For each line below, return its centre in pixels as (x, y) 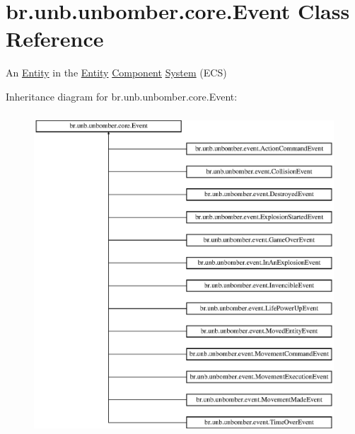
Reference (55, 39)
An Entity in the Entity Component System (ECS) (116, 73)
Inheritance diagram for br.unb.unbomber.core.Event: (122, 96)
